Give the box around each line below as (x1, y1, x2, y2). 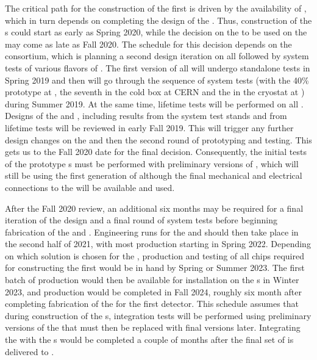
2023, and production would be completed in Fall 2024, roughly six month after (5, 285, 302, 298)
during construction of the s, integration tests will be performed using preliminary (5, 309, 312, 322)
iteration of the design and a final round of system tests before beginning (5, 214, 277, 226)
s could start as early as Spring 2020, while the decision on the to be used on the (5, 26, 307, 38)
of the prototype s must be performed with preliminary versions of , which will (5, 157, 299, 170)
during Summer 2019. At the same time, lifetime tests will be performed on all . (5, 97, 304, 110)
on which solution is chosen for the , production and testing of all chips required (5, 249, 304, 262)
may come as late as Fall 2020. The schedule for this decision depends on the (5, 37, 292, 50)
